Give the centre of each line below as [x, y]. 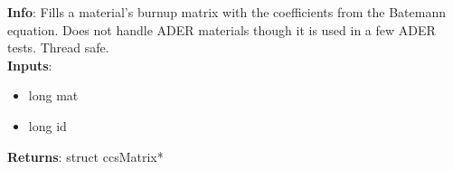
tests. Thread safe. [58, 47]
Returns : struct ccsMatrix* [85, 156]
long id [47, 125]
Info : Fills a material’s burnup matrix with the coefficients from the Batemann [226, 12]
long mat [53, 95]
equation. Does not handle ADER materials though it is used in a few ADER [222, 29]
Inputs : [30, 65]
